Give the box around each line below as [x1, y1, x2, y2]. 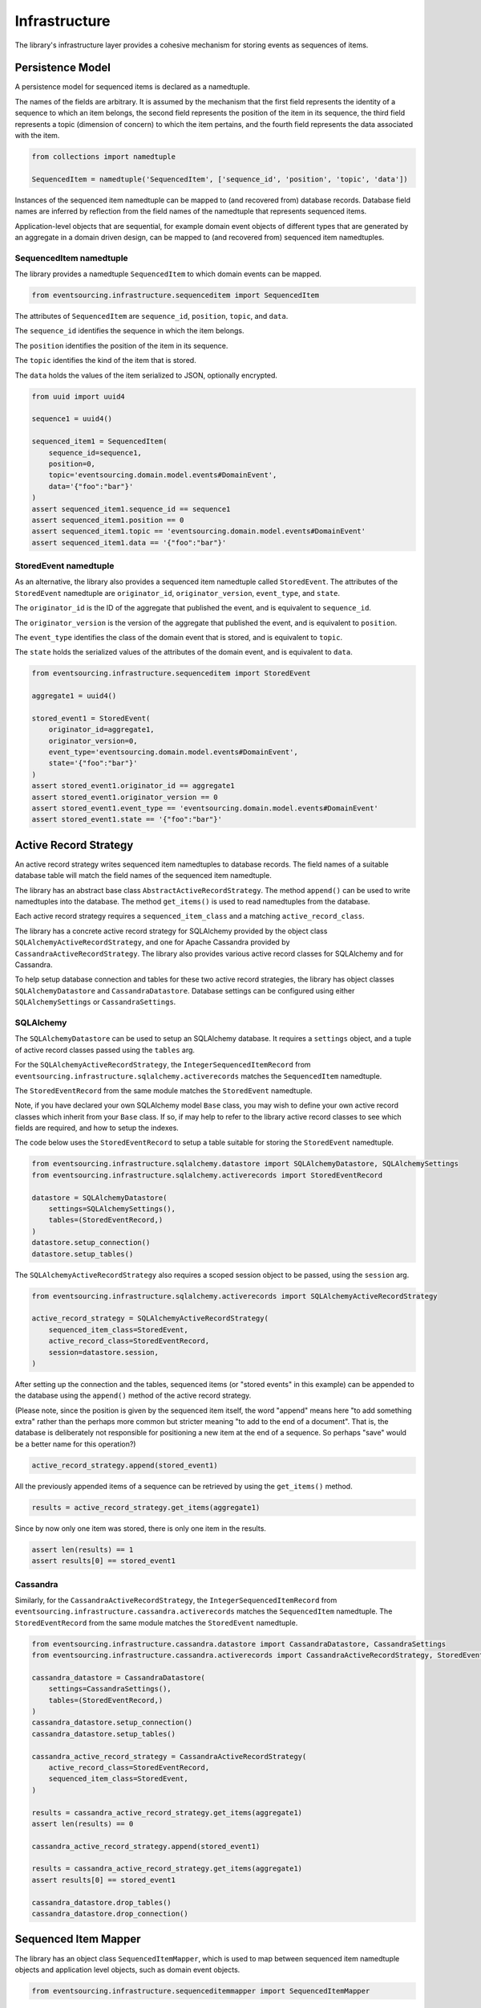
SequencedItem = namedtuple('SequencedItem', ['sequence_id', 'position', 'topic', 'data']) [31, 174, 408, 184]
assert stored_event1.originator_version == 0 [31, 792, 218, 802]
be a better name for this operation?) [14, 1439, 136, 1449]
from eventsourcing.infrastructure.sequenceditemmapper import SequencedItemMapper [31, 1986, 370, 1995]
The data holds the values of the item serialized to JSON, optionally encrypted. [14, 370, 278, 380]
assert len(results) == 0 [31, 1819, 134, 1828]
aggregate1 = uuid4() [31, 692, 117, 700]
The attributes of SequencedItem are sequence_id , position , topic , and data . [14, 312, 289, 321]
